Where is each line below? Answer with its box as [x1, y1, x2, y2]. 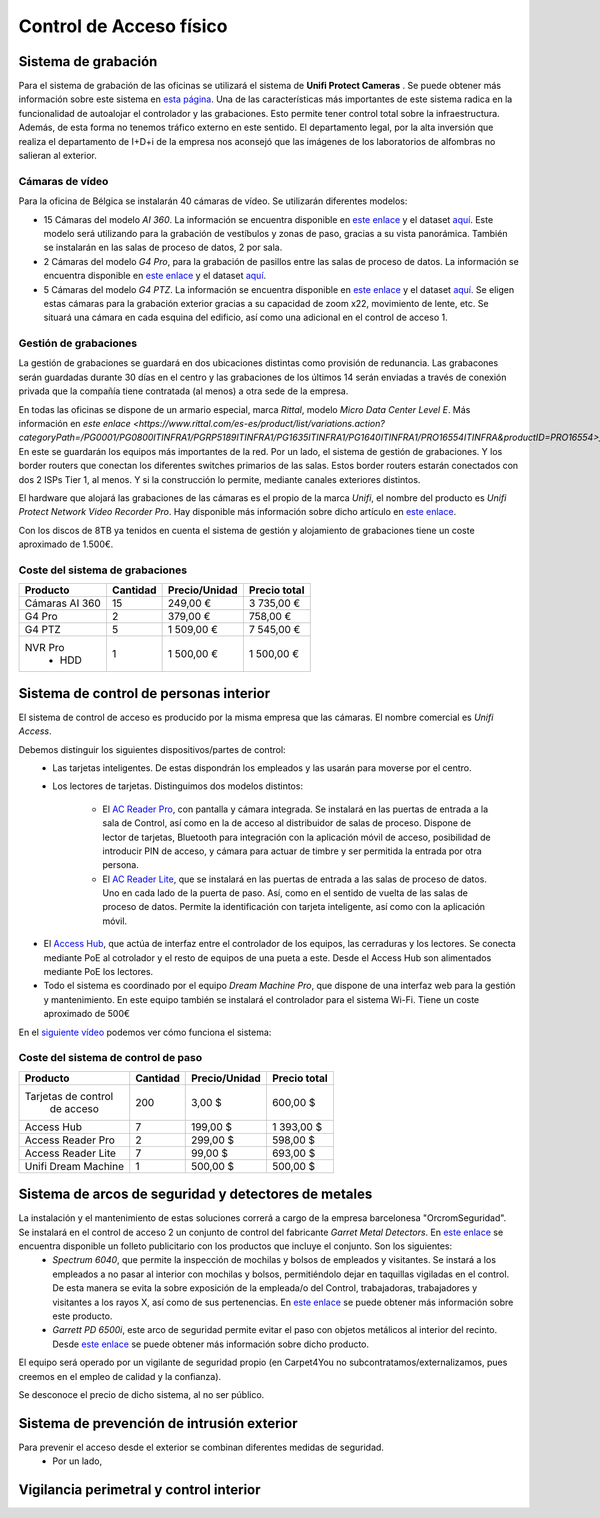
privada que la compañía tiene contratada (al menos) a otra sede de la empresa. [18, 385, 349, 397]
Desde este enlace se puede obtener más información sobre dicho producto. [52, 1338, 370, 1350]
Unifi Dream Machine [24, 1159, 125, 1173]
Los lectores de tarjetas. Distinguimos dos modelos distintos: [52, 780, 304, 792]
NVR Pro [24, 641, 65, 655]
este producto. [52, 1310, 113, 1322]
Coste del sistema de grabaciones [18, 563, 188, 577]
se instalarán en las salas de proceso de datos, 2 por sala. [43, 241, 283, 254]
